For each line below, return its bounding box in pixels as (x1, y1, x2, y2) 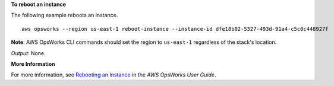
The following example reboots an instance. (11, 12, 118, 19)
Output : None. (11, 49, 46, 56)
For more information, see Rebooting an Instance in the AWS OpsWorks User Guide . (11, 71, 216, 78)
